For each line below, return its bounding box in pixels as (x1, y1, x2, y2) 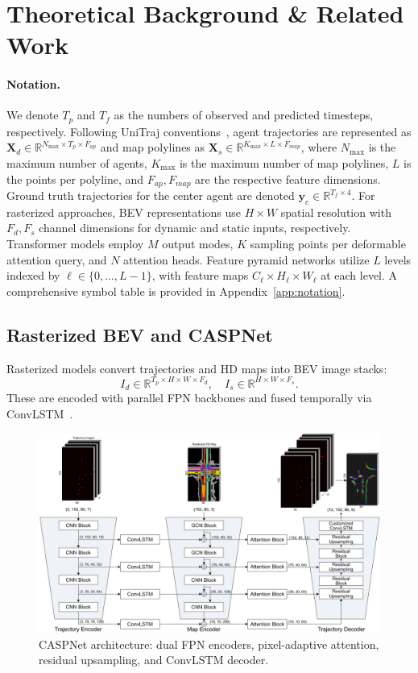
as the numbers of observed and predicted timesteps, (114, 106, 374, 123)
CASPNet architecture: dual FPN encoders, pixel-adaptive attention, (39, 635, 379, 652)
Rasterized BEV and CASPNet (6, 322, 273, 347)
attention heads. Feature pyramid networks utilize (123, 251, 370, 268)
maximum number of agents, (6, 155, 147, 171)
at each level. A (321, 267, 398, 284)
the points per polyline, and (6, 170, 144, 187)
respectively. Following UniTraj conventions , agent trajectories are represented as (6, 123, 412, 139)
